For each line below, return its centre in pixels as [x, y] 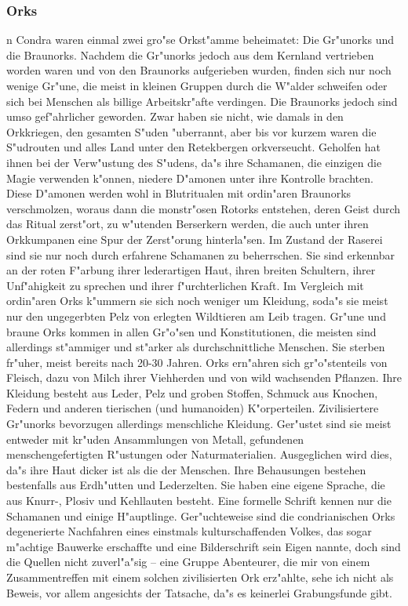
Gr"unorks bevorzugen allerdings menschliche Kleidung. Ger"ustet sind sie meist [199, 424]
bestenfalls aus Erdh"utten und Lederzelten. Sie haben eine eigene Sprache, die [196, 485]
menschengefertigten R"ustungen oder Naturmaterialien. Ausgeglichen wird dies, [199, 454]
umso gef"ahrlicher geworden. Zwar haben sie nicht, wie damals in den [175, 116]
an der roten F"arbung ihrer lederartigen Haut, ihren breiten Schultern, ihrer [191, 270]
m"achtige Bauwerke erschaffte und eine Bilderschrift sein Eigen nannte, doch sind [204, 546]
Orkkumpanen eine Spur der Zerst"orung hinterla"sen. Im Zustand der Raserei [195, 239]
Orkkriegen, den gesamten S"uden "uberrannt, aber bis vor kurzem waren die [191, 131]
